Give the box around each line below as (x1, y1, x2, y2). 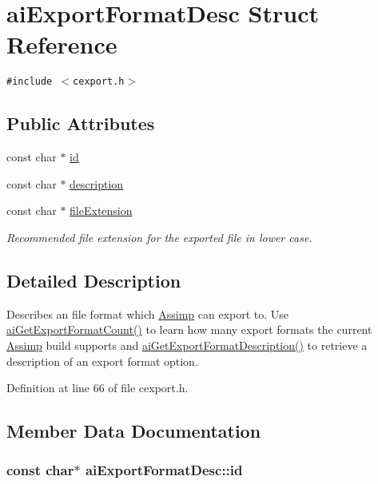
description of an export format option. (6, 352, 198, 369)
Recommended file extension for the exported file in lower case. (6, 228, 312, 245)
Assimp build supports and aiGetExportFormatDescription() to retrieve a (6, 336, 368, 353)
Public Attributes (6, 111, 155, 136)
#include (6, 76, 53, 88)
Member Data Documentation (6, 419, 261, 443)
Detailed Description (6, 268, 181, 292)
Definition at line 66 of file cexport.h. (6, 379, 189, 396)
